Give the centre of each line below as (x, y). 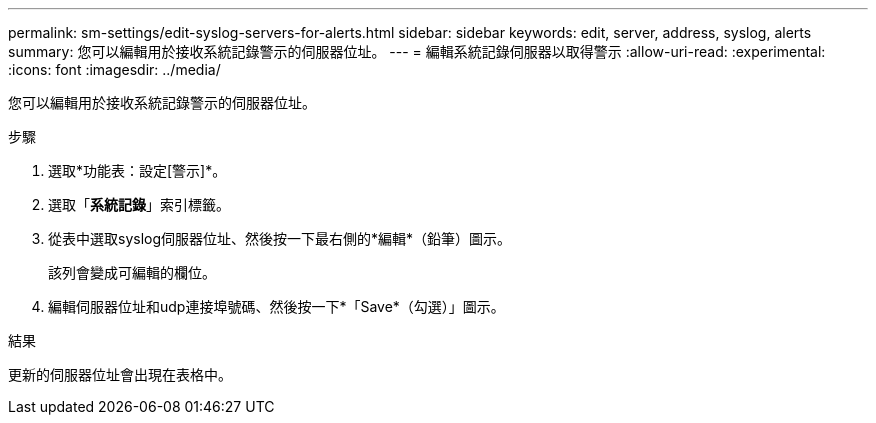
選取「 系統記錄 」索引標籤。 (139, 204)
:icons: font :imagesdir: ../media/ (114, 69)
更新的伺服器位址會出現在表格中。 (120, 374)
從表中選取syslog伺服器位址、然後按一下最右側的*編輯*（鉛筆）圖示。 (280, 238)
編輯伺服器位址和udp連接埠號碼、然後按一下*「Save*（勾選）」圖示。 (276, 306)
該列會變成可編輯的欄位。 (132, 272)
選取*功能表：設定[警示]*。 (137, 170)
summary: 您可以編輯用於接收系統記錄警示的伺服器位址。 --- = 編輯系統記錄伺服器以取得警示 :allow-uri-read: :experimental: (417, 51)
